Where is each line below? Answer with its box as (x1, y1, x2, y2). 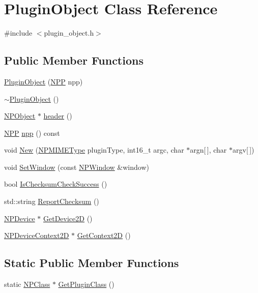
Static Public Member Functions (4, 255, 179, 271)
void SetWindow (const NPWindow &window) (4, 161, 149, 172)
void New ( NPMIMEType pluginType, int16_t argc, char (4, 144, 184, 155)
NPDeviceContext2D (4, 230, 69, 241)
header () (43, 110, 72, 121)
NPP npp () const (4, 127, 60, 138)
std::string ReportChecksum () (4, 196, 99, 207)
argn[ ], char (190, 144, 227, 155)
